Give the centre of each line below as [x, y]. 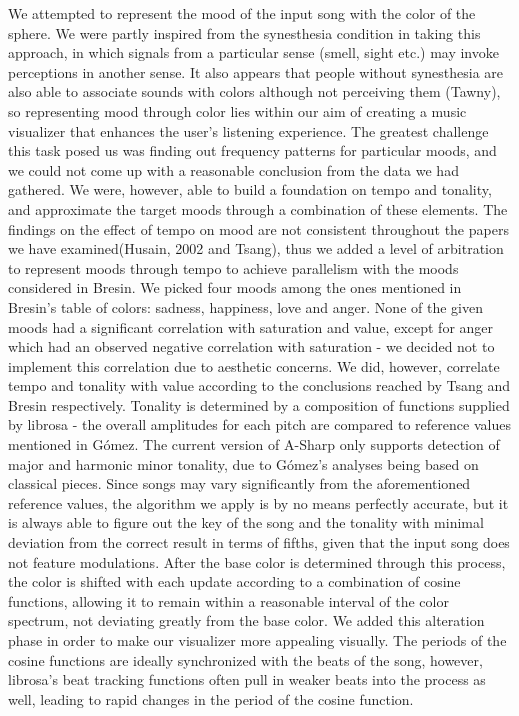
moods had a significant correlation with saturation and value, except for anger [251, 326]
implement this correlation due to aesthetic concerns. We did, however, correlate [254, 365]
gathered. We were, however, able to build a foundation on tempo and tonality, [250, 189]
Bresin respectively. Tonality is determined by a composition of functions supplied [259, 404]
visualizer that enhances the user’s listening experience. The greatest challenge [248, 130]
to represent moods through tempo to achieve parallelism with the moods [233, 267]
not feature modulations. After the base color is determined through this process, [257, 561]
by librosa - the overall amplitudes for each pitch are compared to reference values [259, 424]
